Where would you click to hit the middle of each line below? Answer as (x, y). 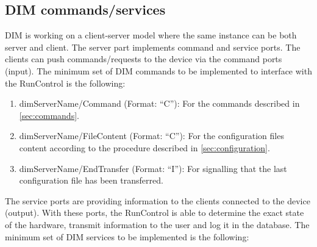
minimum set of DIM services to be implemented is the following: (127, 236)
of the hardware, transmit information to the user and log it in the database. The (157, 224)
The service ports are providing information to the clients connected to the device (158, 200)
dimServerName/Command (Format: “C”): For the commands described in (159, 103)
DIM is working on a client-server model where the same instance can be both (151, 35)
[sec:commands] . (49, 115)
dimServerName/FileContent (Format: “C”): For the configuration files (151, 136)
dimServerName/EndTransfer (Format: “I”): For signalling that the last (153, 168)
